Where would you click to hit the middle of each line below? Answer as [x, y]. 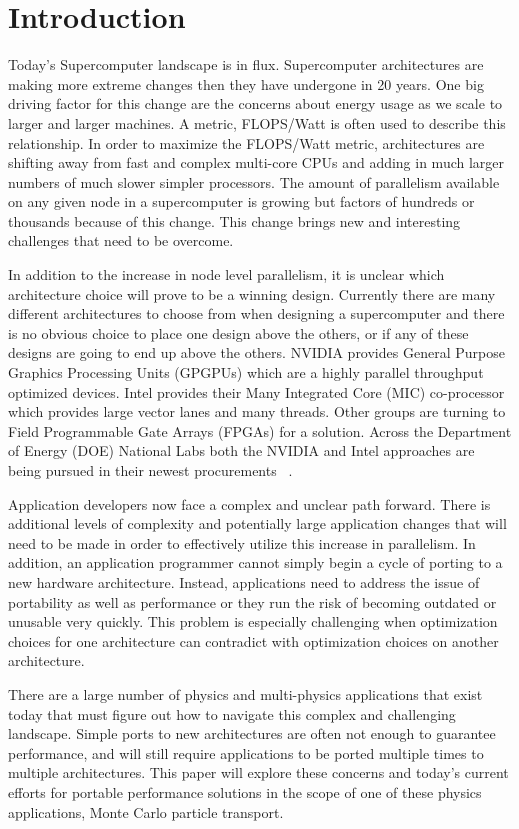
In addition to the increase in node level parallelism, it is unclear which [226, 274]
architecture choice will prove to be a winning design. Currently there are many [252, 293]
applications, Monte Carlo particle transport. [146, 811]
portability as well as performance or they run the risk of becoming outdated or [252, 601]
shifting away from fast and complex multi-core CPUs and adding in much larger [256, 162]
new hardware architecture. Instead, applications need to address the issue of [244, 581]
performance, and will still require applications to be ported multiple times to [246, 752]
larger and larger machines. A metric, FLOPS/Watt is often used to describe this [257, 122]
